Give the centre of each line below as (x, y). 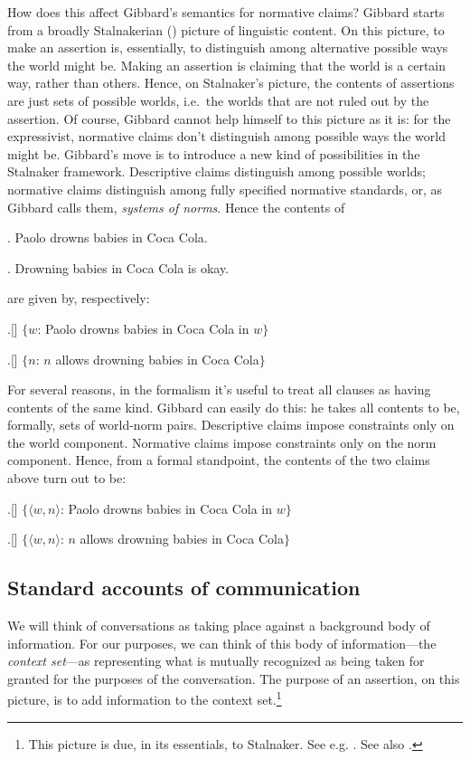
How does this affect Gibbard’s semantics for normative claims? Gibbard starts (226, 12)
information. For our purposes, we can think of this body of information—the (222, 643)
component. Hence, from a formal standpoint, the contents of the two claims (219, 460)
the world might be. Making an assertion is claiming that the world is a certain (227, 65)
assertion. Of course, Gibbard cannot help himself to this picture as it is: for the (229, 118)
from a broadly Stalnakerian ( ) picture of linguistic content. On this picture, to (226, 29)
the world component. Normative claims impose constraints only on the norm (222, 442)
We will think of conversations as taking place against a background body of (219, 626)
